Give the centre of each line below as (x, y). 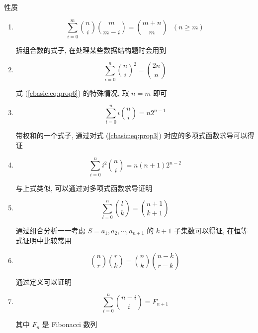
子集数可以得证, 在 (204, 230)
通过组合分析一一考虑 (50, 230)
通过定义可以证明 (43, 281)
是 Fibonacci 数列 (70, 324)
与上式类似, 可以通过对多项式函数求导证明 (84, 188)
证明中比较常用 (47, 241)
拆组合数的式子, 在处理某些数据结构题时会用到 (91, 50)
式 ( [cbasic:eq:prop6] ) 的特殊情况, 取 (72, 92)
